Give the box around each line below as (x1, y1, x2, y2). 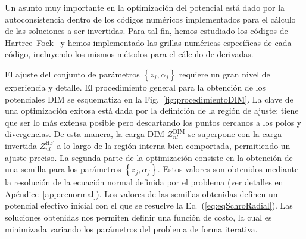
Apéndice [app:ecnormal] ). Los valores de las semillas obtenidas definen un (5, 187, 278, 200)
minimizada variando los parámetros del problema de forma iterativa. (5, 222, 258, 235)
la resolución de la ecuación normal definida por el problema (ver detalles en (5, 176, 283, 188)
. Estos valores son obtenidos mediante (157, 163, 299, 175)
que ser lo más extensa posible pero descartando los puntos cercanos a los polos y (5, 116, 302, 128)
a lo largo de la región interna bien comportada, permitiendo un (57, 139, 291, 151)
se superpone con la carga (188, 128, 282, 140)
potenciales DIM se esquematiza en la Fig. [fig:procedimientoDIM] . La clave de (5, 92, 293, 105)
